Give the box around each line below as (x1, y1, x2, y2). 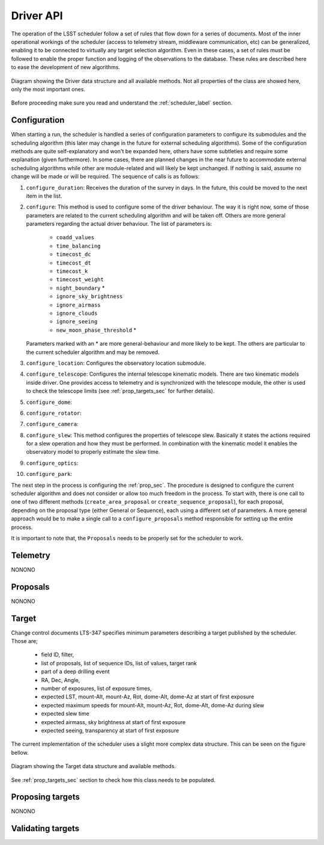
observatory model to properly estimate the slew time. (26, 448, 160, 456)
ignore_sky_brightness (56, 293, 123, 300)
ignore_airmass (56, 301, 101, 308)
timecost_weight (56, 276, 104, 283)
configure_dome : (26, 398, 73, 406)
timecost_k (56, 268, 88, 275)
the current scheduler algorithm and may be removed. (26, 349, 160, 356)
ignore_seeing (56, 319, 98, 325)
